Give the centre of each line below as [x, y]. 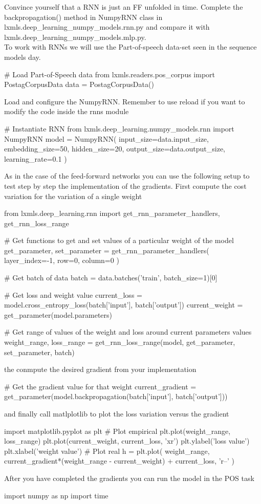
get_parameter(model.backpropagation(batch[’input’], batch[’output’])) [116, 396]
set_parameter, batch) [39, 352]
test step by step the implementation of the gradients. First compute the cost [125, 185]
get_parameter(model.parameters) [58, 314]
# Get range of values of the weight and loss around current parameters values [128, 332]
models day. [23, 57]
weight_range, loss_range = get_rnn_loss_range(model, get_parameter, [120, 342]
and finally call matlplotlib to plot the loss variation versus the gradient [117, 413]
